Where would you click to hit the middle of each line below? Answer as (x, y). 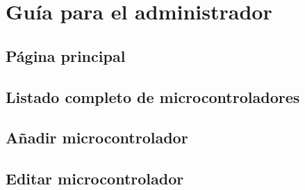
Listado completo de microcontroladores (153, 96)
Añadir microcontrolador (97, 137)
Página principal (66, 55)
